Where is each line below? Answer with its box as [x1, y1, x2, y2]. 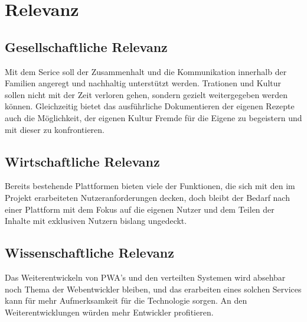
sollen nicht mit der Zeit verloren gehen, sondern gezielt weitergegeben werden [5, 88, 288, 100]
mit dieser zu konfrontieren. [5, 123, 104, 135]
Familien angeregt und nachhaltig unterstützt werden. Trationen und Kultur [5, 77, 281, 89]
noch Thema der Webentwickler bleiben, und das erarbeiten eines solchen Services [5, 282, 302, 295]
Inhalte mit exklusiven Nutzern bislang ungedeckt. [5, 214, 187, 227]
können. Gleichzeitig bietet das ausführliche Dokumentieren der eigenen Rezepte [5, 100, 295, 112]
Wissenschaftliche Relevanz [5, 243, 174, 262]
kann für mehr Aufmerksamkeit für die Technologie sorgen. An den [5, 294, 247, 307]
